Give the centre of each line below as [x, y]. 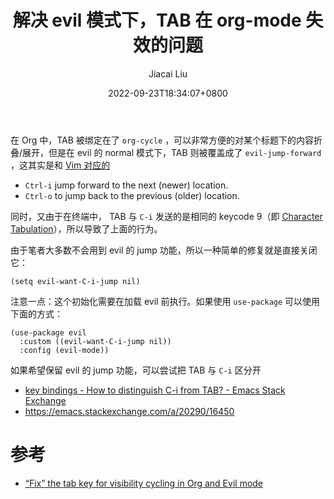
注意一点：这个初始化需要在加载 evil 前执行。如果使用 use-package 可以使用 [165, 301]
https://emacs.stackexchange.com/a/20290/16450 [129, 411]
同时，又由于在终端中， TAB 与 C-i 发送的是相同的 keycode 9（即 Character [166, 216]
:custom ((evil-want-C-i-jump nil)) [95, 341]
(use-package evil [48, 332]
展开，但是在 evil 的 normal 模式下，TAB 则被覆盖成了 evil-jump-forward [172, 152]
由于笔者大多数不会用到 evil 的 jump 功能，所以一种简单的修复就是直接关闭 [164, 250]
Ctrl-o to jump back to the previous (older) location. [132, 195]
